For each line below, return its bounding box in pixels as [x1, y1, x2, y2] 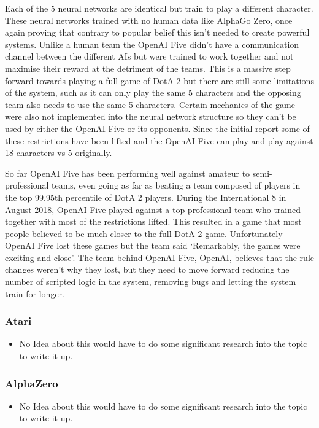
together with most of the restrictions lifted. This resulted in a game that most [5, 215, 302, 228]
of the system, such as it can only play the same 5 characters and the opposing [5, 86, 301, 99]
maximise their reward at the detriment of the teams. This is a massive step [5, 61, 291, 74]
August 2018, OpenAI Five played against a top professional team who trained [5, 203, 301, 216]
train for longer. [5, 287, 64, 300]
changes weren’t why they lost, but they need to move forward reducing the [5, 263, 290, 276]
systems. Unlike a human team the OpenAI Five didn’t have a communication [5, 37, 299, 50]
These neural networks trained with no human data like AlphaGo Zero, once [5, 14, 293, 26]
